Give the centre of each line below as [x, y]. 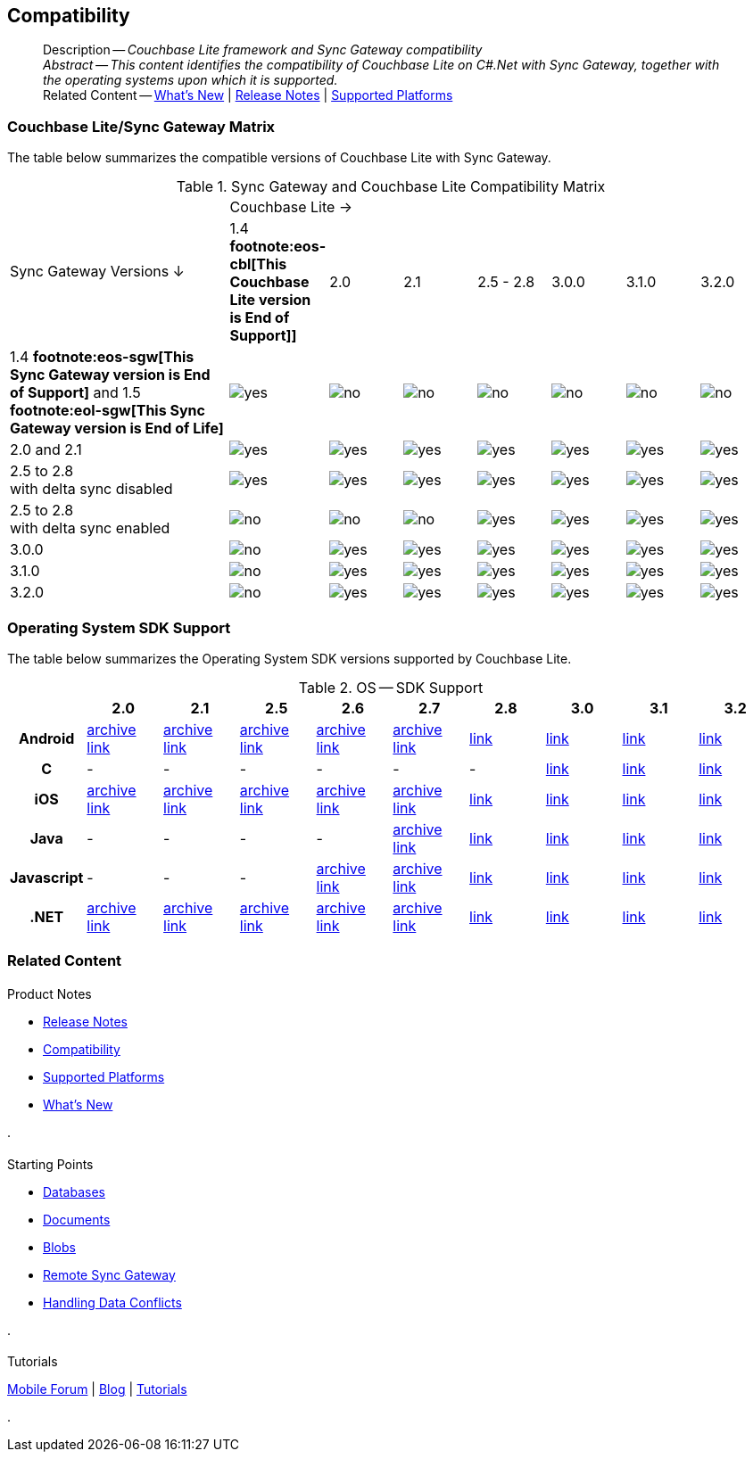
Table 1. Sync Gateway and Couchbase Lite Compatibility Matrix [391, 187]
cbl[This [258, 264]
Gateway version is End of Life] [117, 429]
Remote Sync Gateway [109, 1274]
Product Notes [50, 993]
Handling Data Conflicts [112, 1302]
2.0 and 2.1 [46, 450]
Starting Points [50, 1164]
